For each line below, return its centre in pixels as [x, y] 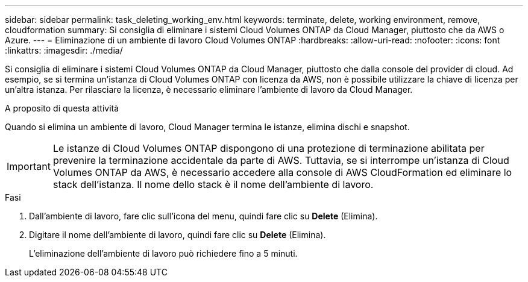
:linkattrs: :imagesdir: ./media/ [64, 50]
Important [29, 166]
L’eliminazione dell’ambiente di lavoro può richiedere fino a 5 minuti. [163, 253]
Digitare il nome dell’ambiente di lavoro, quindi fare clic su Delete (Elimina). [178, 235]
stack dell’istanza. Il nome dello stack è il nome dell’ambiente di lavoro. [213, 184]
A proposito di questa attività [62, 108]
